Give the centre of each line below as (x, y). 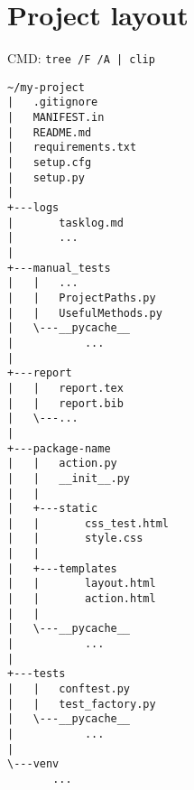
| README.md (50, 132)
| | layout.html (82, 584)
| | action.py (62, 464)
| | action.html (82, 599)
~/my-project (46, 87)
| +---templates (62, 568)
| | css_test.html (88, 523)
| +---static (53, 509)
